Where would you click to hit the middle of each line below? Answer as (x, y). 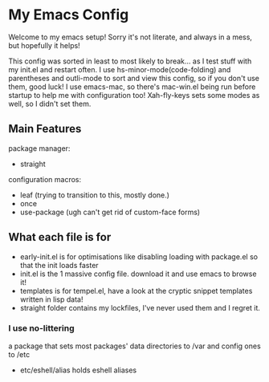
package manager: (39, 148)
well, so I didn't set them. (50, 104)
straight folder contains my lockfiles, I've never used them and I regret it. (140, 307)
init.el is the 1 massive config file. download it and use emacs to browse (138, 274)
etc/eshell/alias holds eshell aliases (78, 370)
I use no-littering (41, 328)
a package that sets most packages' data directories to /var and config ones (134, 346)
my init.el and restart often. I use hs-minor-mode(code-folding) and (120, 69)
